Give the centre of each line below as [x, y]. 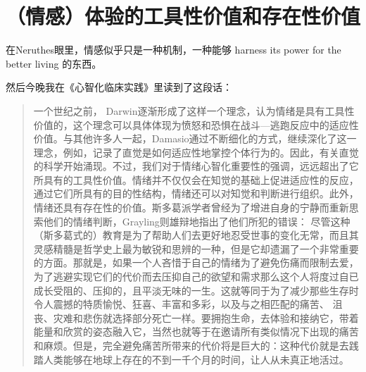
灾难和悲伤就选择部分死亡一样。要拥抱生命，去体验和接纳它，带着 [206, 317]
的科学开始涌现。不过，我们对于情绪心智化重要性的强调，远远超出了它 [196, 166]
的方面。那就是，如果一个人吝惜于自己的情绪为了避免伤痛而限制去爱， [196, 262]
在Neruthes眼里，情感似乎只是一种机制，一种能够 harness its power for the [173, 50]
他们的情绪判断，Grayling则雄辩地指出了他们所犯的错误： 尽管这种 [197, 221]
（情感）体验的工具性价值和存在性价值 [183, 16]
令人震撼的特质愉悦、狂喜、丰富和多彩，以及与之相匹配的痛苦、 [181, 304]
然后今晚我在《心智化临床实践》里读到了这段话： [119, 87]
